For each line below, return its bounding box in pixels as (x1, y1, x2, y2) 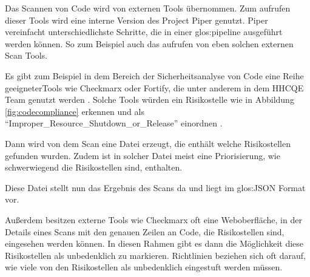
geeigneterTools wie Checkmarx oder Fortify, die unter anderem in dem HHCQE (5, 81, 304, 94)
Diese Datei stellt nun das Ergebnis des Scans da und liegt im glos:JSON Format (5, 181, 306, 194)
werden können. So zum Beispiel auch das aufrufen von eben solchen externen (5, 37, 294, 50)
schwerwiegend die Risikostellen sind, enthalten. (5, 161, 183, 174)
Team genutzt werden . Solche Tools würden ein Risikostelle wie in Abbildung (5, 93, 294, 106)
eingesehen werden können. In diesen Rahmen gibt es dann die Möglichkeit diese (5, 237, 304, 250)
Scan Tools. (5, 49, 48, 62)
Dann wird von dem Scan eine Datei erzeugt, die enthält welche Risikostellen (5, 137, 291, 149)
